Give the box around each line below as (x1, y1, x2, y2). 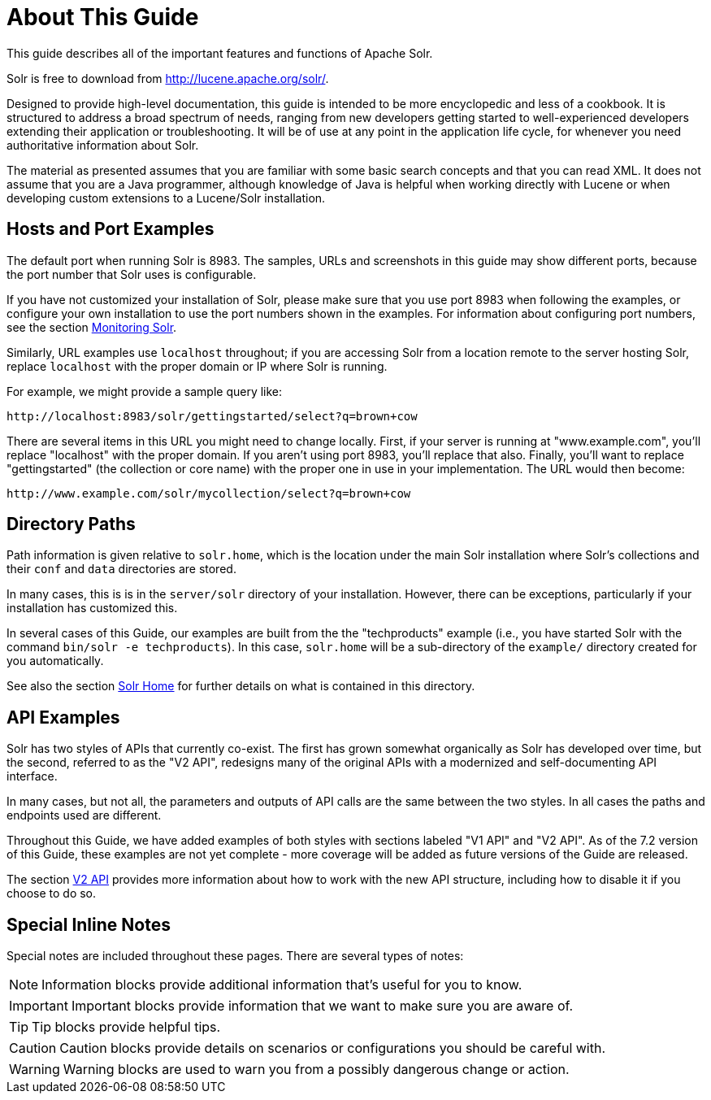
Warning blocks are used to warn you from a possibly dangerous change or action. (63, 1061, 570, 1078)
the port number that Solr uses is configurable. (7, 267, 257, 281)
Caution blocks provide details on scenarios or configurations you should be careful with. (59, 1040, 606, 1057)
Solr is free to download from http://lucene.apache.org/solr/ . (7, 71, 329, 85)
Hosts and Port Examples (7, 219, 215, 240)
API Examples (7, 707, 120, 728)
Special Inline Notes (7, 914, 171, 935)
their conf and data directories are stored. (7, 562, 236, 576)
